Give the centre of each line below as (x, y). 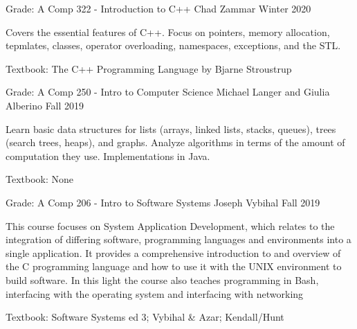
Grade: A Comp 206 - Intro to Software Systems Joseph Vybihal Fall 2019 (163, 202)
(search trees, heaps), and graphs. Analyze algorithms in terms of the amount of (175, 142)
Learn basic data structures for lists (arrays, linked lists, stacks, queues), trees (171, 128)
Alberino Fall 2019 (45, 105)
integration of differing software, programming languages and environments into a (178, 239)
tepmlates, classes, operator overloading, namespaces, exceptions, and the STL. (173, 45)
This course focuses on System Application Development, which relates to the (170, 225)
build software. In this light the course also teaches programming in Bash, (162, 279)
